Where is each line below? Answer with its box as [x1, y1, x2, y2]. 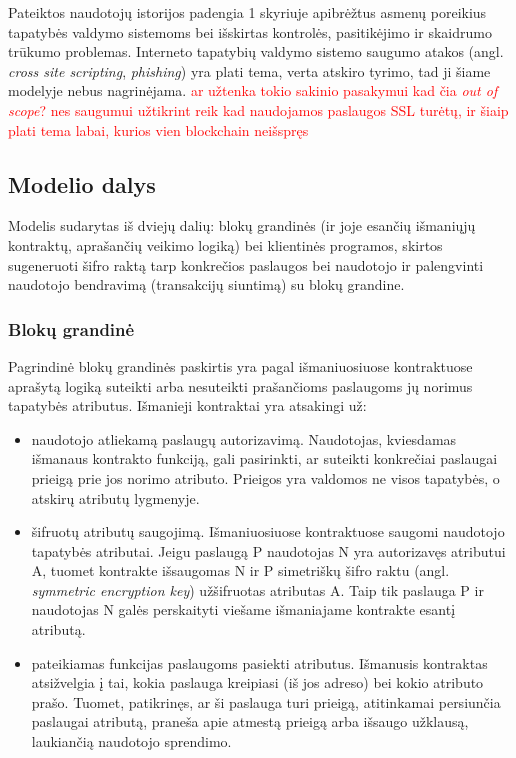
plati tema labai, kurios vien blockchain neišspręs [8, 119, 309, 140]
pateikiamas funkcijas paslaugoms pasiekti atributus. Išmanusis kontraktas [31, 652, 488, 673]
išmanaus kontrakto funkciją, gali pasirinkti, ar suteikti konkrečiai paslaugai [31, 448, 498, 469]
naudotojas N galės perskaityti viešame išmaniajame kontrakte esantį [31, 599, 456, 620]
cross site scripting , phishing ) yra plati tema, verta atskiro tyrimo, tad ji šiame [8, 60, 491, 81]
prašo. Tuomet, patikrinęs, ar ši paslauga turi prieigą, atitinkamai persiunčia [31, 691, 501, 712]
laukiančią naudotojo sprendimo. [31, 731, 232, 752]
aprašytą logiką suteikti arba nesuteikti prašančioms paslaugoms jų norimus [8, 375, 473, 396]
